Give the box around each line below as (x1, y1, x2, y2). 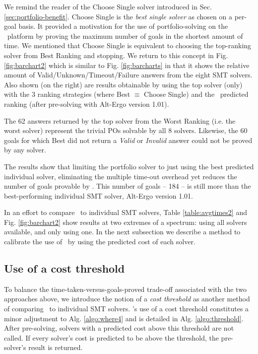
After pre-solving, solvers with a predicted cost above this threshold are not (4, 323, 234, 333)
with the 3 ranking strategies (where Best (4, 89, 130, 99)
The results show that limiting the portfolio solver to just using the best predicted (4, 161, 254, 171)
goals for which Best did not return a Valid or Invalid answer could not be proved (4, 135, 253, 145)
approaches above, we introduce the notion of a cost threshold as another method (4, 293, 250, 304)
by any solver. (4, 144, 46, 155)
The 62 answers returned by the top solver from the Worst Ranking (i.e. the (4, 115, 236, 126)
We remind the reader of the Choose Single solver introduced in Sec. (4, 1, 212, 11)
